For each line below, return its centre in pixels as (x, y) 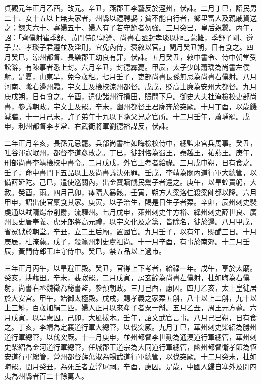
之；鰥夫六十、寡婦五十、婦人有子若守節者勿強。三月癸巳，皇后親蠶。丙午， (130, 27)
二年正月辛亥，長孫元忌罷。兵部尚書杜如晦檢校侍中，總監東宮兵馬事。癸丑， (130, 142)
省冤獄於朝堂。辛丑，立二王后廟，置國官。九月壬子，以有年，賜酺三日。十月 (130, 231)
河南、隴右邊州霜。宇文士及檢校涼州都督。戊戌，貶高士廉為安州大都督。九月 (130, 86)
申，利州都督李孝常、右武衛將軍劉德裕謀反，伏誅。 (88, 126)
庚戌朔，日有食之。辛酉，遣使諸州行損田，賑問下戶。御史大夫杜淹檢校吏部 (127, 96)
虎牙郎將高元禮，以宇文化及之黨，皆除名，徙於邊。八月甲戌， (155, 221)
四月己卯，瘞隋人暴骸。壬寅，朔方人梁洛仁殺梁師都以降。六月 (155, 192)
